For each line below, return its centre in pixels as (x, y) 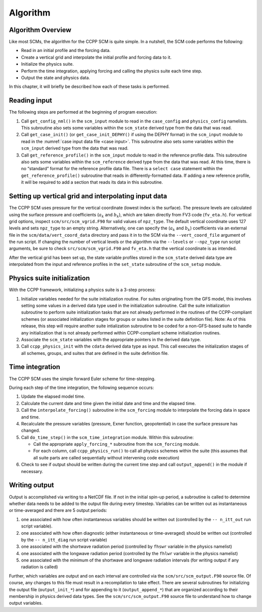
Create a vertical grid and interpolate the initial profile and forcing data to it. (96, 57)
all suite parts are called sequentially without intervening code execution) (106, 457)
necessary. (32, 471)
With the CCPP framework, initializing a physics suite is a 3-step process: (82, 290)
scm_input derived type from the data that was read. (75, 148)
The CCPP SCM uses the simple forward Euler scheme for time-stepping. (82, 379)
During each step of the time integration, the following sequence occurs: (82, 387)
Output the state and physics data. (56, 78)
